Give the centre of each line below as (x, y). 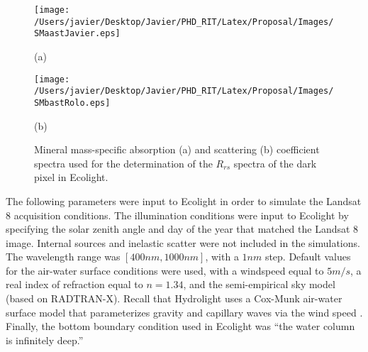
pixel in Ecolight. (71, 177)
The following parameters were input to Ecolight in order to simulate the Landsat (184, 200)
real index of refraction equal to (74, 284)
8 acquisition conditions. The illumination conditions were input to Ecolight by (177, 215)
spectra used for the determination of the (123, 163)
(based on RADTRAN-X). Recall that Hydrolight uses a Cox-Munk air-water (174, 298)
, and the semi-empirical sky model (259, 284)
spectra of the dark (275, 163)
